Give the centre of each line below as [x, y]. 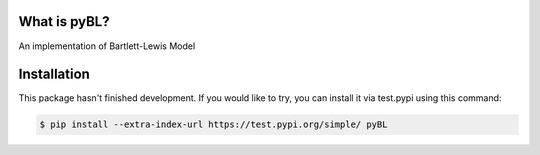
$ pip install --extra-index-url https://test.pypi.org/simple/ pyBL [213, 124]
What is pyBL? [64, 21]
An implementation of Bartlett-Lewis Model [107, 46]
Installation [54, 74]
